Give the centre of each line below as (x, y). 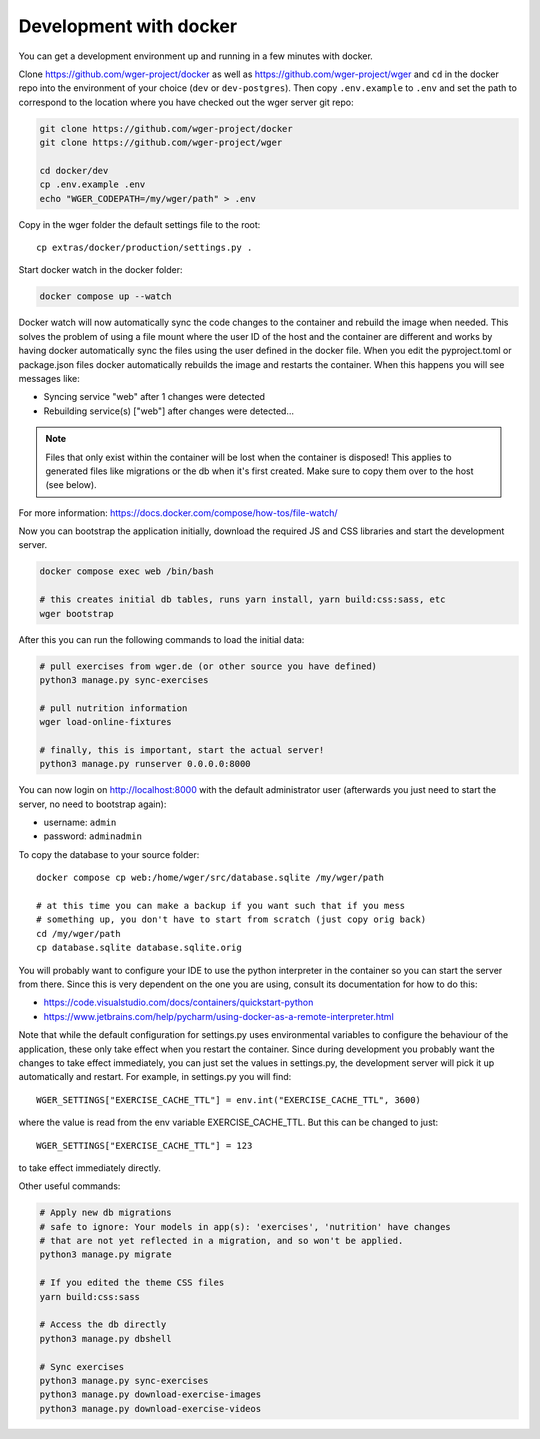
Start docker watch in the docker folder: (101, 270)
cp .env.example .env (92, 184)
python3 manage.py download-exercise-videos (150, 1408)
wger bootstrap (76, 613)
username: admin (80, 822)
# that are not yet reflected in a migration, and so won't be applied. (221, 1241)
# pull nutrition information (113, 708)
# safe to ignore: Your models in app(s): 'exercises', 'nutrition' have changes (245, 1226)
